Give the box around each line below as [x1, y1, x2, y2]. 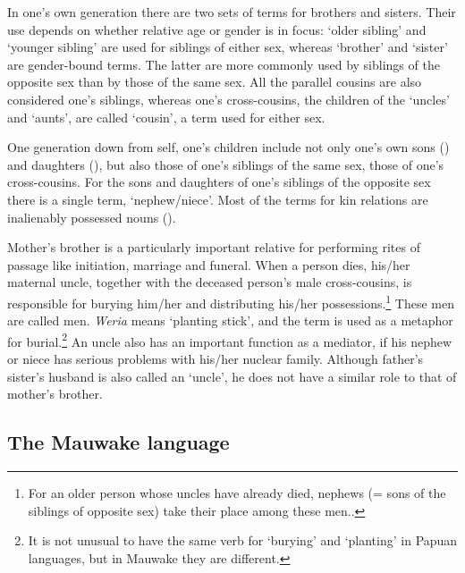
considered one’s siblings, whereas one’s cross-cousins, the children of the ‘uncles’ [7, 89, 450, 108]
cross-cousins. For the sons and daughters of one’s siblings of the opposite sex [7, 173, 431, 191]
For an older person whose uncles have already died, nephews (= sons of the [28, 483, 446, 501]
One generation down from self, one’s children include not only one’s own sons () [7, 138, 450, 156]
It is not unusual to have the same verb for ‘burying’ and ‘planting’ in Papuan [28, 531, 458, 550]
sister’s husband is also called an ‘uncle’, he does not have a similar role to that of [7, 367, 457, 385]
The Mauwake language [7, 428, 230, 456]
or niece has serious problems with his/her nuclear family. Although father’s [7, 350, 424, 367]
